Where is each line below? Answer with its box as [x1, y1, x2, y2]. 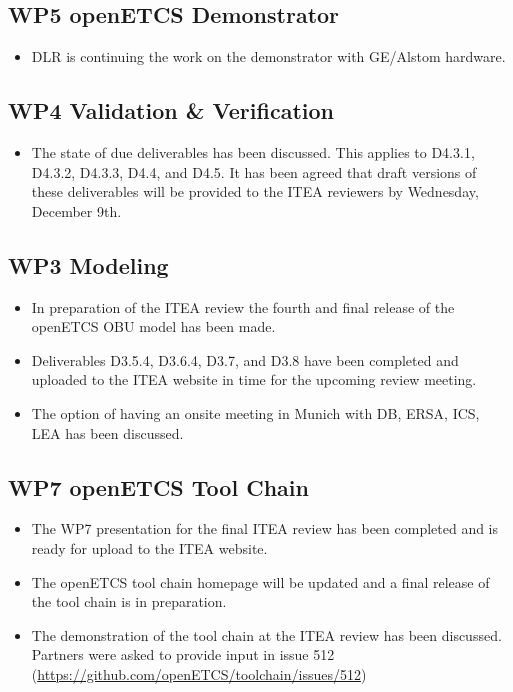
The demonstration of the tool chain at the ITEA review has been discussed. [31, 624, 502, 645]
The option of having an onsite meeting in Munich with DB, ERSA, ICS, [31, 402, 480, 423]
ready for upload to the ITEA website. [31, 537, 268, 558]
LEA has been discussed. [31, 422, 184, 443]
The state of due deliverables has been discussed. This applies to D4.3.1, [31, 142, 475, 162]
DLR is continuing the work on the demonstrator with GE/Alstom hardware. [31, 46, 506, 67]
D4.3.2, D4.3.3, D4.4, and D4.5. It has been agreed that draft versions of [31, 161, 477, 182]
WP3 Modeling [8, 249, 169, 280]
